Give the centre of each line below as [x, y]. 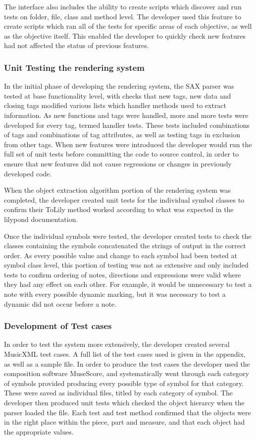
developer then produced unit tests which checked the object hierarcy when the [124, 403]
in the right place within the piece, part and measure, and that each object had [125, 422]
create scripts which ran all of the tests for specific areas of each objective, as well [128, 26]
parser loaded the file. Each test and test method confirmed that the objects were [128, 412]
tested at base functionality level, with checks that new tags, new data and [118, 95]
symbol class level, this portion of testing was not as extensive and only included [126, 265]
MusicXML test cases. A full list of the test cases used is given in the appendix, [125, 354]
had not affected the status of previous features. [77, 45]
